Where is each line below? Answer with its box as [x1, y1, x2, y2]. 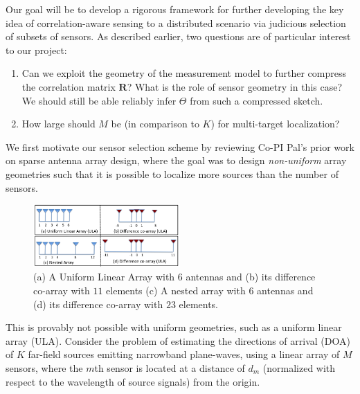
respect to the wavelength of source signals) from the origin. [6, 374, 260, 388]
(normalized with [262, 360, 336, 375]
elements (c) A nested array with [106, 283, 246, 297]
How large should [21, 116, 96, 131]
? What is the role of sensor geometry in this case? [127, 79, 343, 93]
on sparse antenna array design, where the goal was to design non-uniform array [6, 153, 347, 168]
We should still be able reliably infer [21, 93, 177, 107]
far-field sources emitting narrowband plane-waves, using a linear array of [28, 347, 340, 361]
